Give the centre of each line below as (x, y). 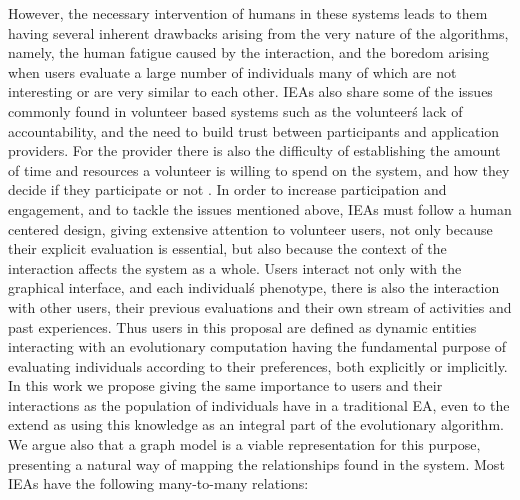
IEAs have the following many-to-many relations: (158, 483)
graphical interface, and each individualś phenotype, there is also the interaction (254, 287)
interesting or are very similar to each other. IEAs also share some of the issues (250, 91)
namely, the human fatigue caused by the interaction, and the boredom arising (248, 52)
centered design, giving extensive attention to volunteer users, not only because (250, 228)
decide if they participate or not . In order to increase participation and (227, 189)
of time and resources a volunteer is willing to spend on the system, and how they (259, 169)
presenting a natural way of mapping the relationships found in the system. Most (256, 463)
